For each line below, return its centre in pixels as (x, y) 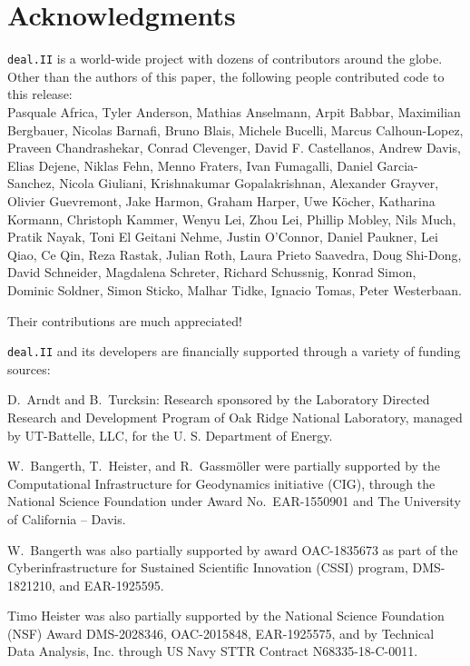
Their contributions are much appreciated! (125, 320)
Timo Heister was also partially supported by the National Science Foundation (226, 616)
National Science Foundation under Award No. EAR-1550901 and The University (234, 501)
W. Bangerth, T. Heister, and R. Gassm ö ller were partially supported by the (224, 466)
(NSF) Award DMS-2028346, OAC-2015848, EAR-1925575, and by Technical (221, 633)
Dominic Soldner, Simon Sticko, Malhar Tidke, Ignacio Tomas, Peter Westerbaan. (235, 289)
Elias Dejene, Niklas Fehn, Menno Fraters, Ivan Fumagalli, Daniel (190, 165)
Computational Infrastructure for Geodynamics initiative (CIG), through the (221, 483)
